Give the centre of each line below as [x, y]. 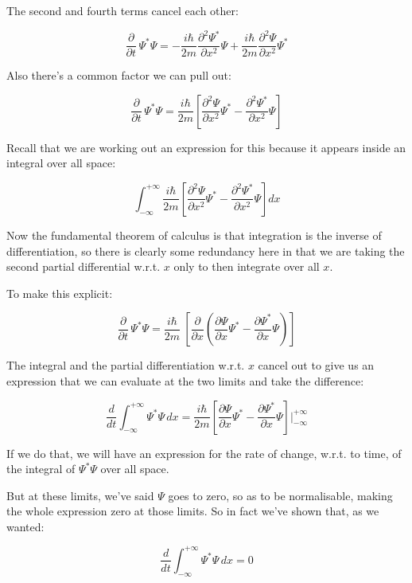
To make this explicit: [60, 293]
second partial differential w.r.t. [84, 266]
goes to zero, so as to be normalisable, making [280, 495]
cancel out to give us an [316, 365]
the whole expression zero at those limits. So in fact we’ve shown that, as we [193, 511]
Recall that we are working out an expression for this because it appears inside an [206, 147]
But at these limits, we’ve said [80, 495]
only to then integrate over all [247, 266]
